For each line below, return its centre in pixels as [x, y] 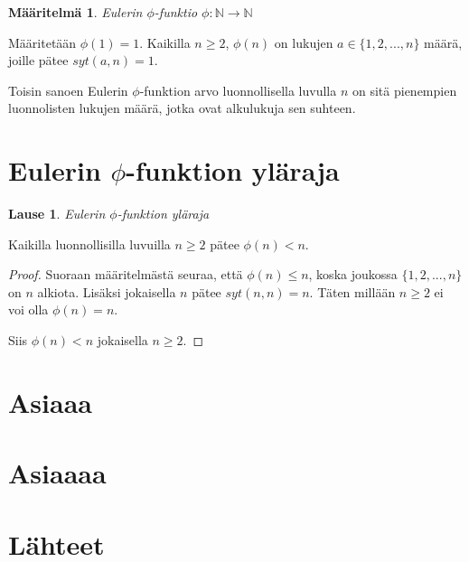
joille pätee [38, 60]
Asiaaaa [57, 473]
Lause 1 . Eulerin [57, 214]
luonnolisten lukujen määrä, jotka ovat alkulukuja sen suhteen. [182, 108]
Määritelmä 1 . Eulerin [75, 12]
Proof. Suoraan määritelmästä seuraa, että [126, 274]
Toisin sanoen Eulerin [68, 90]
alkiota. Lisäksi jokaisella [107, 291]
